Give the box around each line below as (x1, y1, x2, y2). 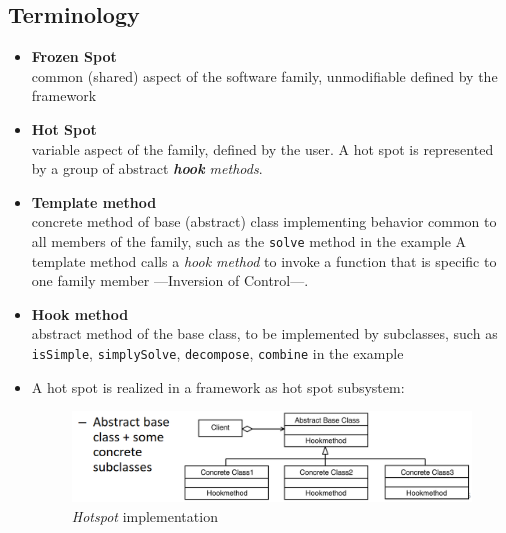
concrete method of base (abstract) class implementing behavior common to (31, 211, 497, 232)
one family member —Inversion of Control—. (31, 270, 309, 291)
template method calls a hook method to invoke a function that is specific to (31, 250, 497, 271)
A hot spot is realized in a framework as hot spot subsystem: (31, 376, 405, 397)
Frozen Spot (31, 46, 117, 67)
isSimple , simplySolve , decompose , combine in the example (31, 342, 404, 363)
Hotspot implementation (71, 505, 218, 526)
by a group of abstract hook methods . (31, 158, 263, 179)
